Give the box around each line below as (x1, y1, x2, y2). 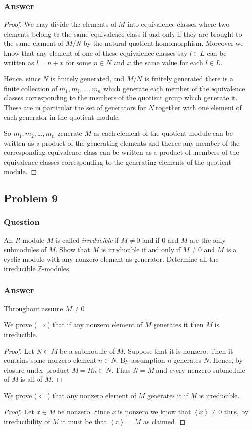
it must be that (61, 416, 107, 427)
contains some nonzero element (4, 355, 97, 365)
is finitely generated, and (50, 74, 125, 84)
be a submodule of (59, 345, 115, 355)
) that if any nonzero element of (47, 319, 142, 330)
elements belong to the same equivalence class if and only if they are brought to (4, 28, 242, 38)
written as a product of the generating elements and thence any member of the (4, 137, 240, 148)
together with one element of (155, 102, 242, 112)
